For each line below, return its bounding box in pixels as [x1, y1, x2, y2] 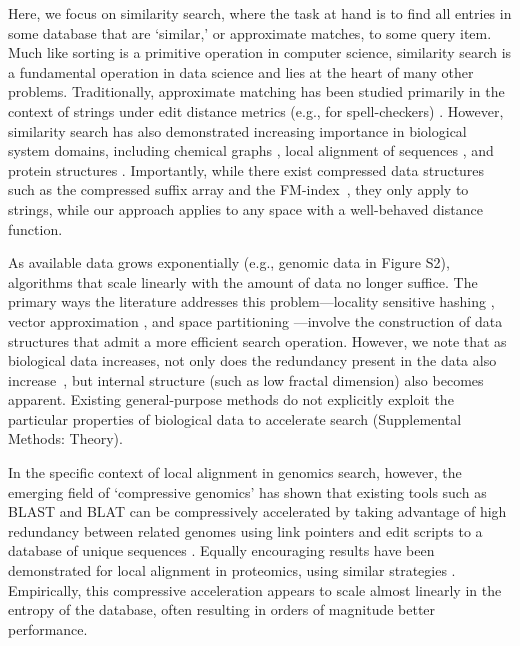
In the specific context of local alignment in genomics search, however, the [8, 462, 462, 483]
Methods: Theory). [8, 428, 123, 449]
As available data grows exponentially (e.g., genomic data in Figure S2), [8, 252, 450, 273]
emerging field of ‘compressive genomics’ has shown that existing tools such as [8, 481, 487, 502]
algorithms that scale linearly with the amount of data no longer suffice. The [8, 271, 478, 292]
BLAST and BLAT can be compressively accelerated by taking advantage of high [8, 501, 507, 522]
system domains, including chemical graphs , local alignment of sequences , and [8, 140, 494, 161]
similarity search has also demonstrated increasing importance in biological [8, 120, 467, 141]
